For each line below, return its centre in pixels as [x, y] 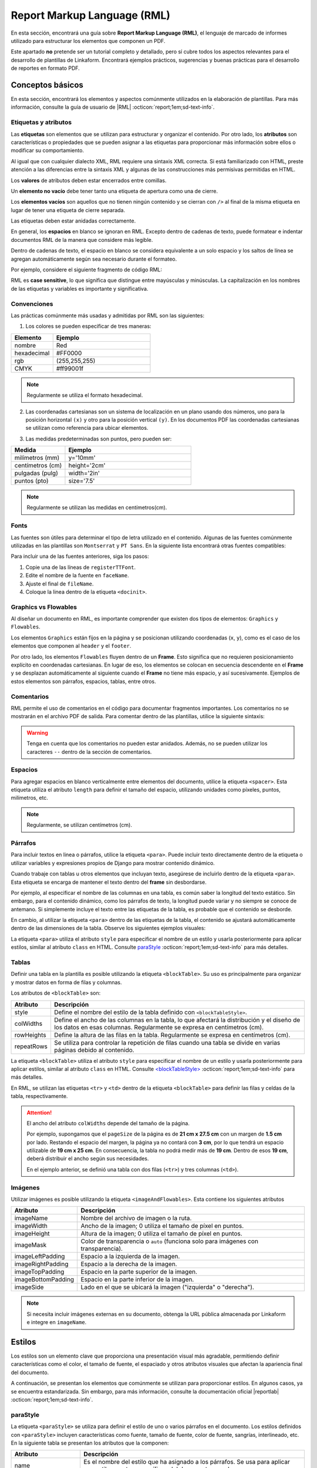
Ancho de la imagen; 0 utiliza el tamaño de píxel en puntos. [162, 1226]
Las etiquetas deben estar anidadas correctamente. [73, 221]
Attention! [39, 1112]
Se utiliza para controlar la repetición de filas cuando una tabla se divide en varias [167, 1042]
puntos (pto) [32, 481]
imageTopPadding [39, 1272]
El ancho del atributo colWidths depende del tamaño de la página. [108, 1123]
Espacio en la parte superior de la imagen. [139, 1272]
